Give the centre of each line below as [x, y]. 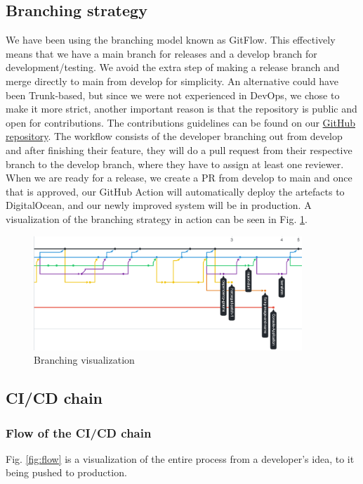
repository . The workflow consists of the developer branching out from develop [174, 136]
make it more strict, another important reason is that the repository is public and [181, 109]
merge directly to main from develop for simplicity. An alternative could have [172, 81]
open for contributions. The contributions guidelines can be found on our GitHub [180, 122]
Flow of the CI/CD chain [79, 432]
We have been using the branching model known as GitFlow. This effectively [171, 40]
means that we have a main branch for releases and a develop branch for [161, 53]
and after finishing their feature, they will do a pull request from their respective [179, 149]
